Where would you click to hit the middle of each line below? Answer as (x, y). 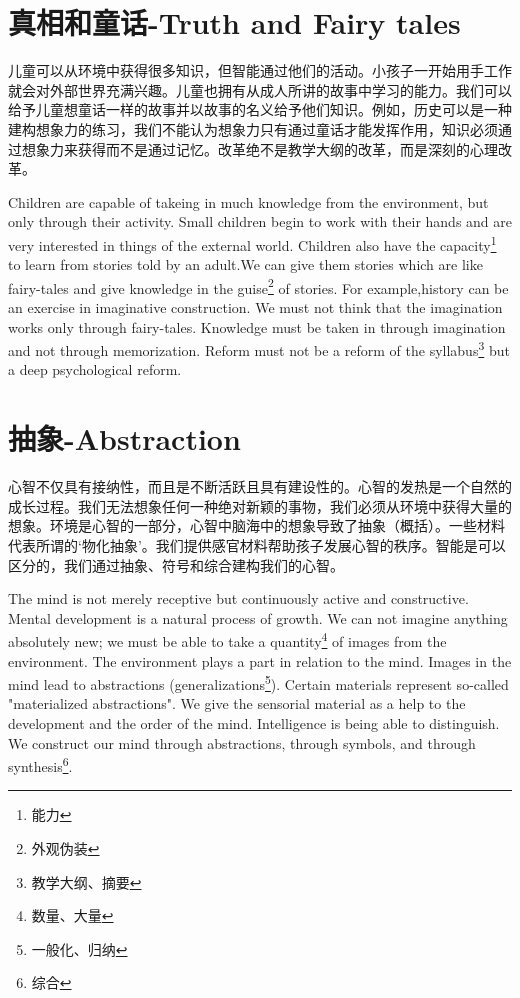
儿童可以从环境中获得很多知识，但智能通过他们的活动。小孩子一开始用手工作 (260, 70)
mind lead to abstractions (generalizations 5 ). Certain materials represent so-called (258, 682)
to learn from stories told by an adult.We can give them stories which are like (245, 264)
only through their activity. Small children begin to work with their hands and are (260, 221)
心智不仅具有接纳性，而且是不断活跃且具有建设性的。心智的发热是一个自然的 (260, 486)
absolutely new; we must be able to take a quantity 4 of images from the (227, 639)
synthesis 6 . (40, 764)
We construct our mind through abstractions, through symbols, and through (242, 742)
